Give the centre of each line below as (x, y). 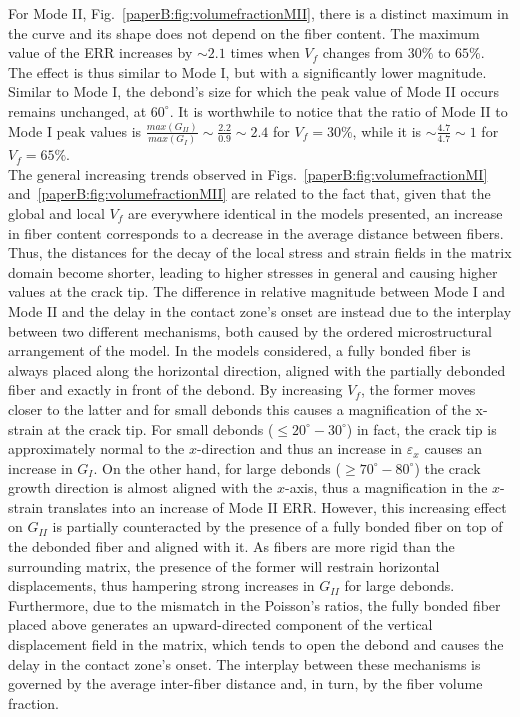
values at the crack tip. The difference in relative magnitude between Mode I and (257, 291)
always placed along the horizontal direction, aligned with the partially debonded (257, 369)
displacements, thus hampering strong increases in (161, 585)
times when (265, 52)
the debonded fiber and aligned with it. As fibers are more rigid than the (231, 546)
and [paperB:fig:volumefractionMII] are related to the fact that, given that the (249, 193)
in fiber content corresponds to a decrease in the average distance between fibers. (256, 232)
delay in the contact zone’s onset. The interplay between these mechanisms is (244, 663)
